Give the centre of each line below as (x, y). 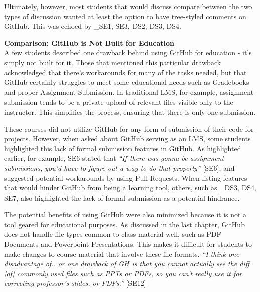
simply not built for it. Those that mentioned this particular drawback (113, 62)
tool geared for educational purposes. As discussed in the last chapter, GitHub (124, 224)
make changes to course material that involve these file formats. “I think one (122, 254)
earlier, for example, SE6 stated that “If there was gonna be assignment (114, 158)
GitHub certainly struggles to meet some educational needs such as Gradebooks (127, 82)
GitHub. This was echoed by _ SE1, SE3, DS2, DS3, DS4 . (93, 26)
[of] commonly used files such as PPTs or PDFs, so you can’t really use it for (123, 273)
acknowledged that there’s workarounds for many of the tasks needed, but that (125, 72)
